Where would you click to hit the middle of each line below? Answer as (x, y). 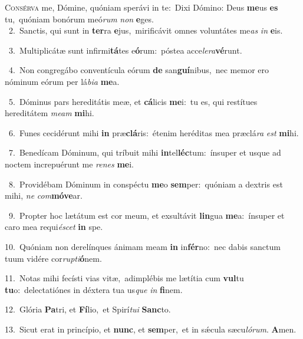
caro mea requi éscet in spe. (54, 227)
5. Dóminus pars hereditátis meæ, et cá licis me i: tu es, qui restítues (133, 101)
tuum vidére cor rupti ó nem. (53, 258)
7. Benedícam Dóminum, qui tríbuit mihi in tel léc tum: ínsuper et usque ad (145, 152)
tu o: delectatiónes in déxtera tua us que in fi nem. (94, 289)
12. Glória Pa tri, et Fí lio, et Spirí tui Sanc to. (88, 309)
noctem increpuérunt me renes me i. (70, 164)
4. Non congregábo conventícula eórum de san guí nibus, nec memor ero (139, 70)
